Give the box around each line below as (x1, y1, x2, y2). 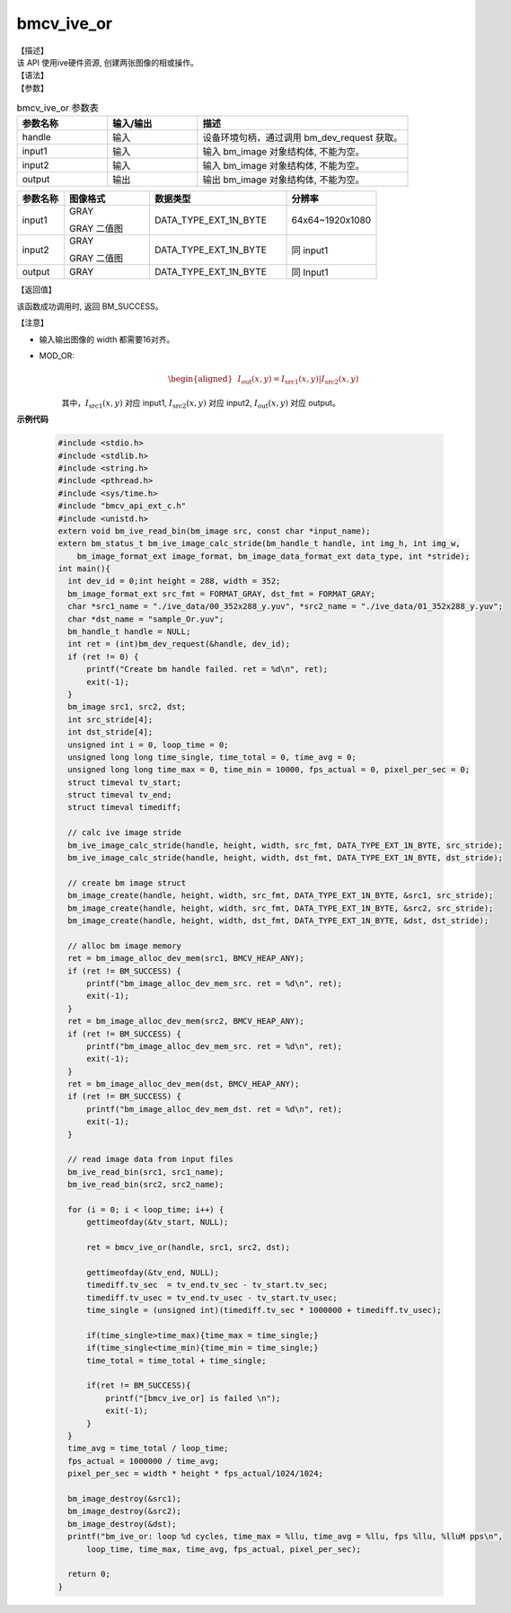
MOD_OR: (39, 350, 75, 361)
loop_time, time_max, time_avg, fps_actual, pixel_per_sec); (86, 1544, 362, 1554)
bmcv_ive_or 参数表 (16, 101, 99, 114)
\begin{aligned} (167, 374, 233, 384)
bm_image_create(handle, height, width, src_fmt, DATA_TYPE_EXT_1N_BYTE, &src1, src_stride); (67, 890, 494, 901)
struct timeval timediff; (67, 802, 181, 813)
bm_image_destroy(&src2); (67, 1506, 181, 1517)
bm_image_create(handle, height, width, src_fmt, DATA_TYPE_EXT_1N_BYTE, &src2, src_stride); (67, 903, 494, 913)
